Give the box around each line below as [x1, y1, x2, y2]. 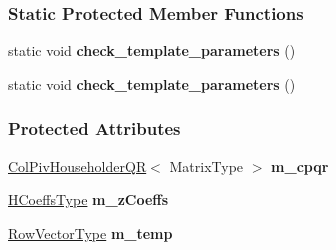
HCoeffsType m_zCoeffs [8, 189, 169, 210]
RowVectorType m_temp [8, 222, 173, 243]
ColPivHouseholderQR [8, 155, 147, 176]
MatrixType [169, 155, 244, 176]
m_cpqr [271, 155, 329, 176]
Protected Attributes [8, 116, 181, 141]
